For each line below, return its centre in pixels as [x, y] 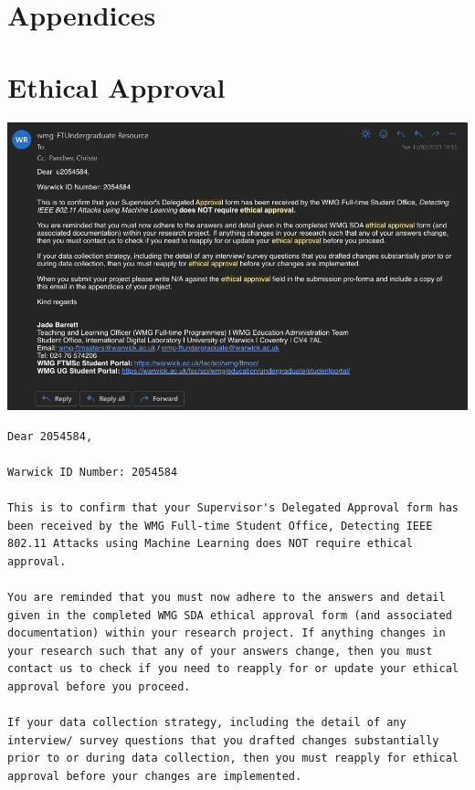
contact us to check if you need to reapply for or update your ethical [233, 669]
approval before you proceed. [99, 686]
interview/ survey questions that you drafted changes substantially [223, 740]
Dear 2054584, [50, 436]
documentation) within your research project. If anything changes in [227, 633]
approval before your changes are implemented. [155, 776]
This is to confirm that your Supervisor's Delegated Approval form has [233, 507]
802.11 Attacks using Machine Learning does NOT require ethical [210, 544]
